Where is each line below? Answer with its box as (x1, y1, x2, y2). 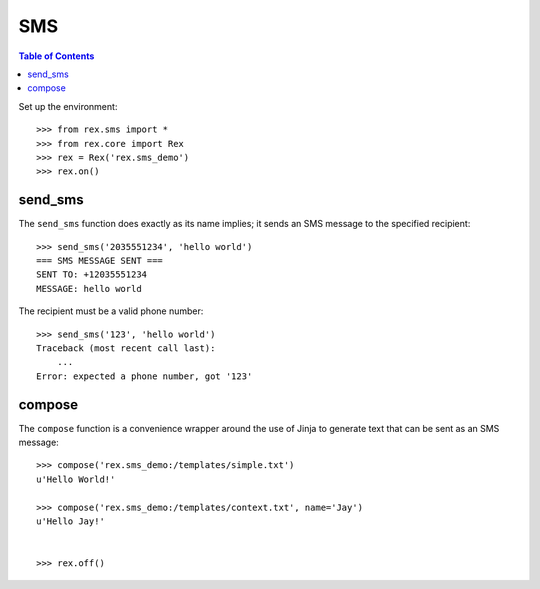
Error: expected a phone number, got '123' (36, 370, 253, 382)
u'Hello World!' (36, 473, 116, 485)
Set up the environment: (18, 100, 118, 112)
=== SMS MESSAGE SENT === (36, 255, 164, 266)
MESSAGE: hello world (36, 283, 142, 294)
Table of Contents (18, 50, 95, 62)
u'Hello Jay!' (36, 515, 105, 527)
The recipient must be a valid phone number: (18, 305, 204, 317)
